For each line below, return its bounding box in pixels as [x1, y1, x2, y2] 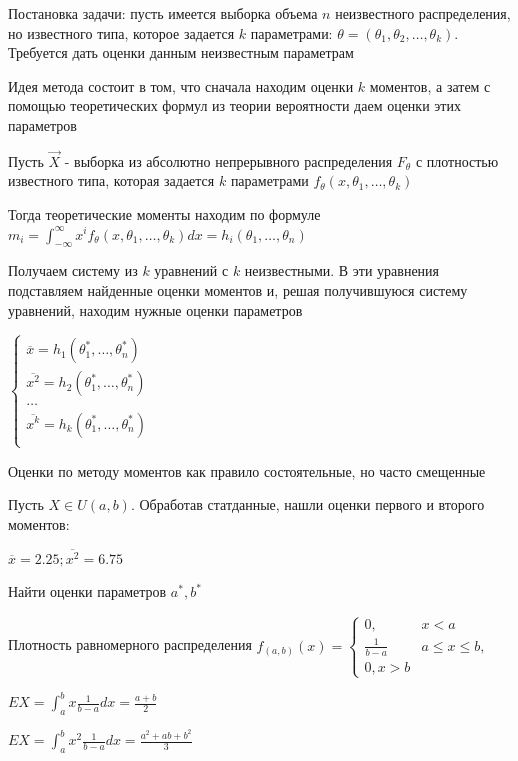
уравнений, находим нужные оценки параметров [8, 299, 303, 320]
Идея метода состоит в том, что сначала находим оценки [8, 75, 354, 96]
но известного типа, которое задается [8, 22, 235, 43]
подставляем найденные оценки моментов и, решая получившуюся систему [8, 279, 468, 300]
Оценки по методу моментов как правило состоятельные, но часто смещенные [8, 460, 486, 481]
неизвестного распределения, [335, 3, 511, 23]
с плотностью [415, 150, 499, 171]
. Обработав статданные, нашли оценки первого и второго [130, 494, 485, 515]
